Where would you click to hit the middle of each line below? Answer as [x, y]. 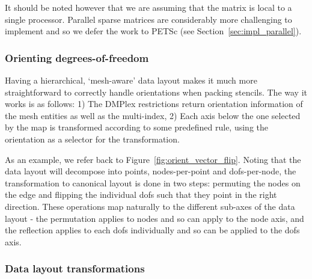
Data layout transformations [75, 268]
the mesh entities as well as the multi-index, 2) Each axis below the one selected [153, 115]
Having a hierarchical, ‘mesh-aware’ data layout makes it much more [131, 80]
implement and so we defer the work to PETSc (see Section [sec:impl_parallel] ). [153, 31]
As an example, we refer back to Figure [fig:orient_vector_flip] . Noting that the [153, 159]
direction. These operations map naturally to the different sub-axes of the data [150, 206]
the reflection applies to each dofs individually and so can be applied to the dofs [152, 230]
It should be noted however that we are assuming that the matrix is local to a [148, 7]
